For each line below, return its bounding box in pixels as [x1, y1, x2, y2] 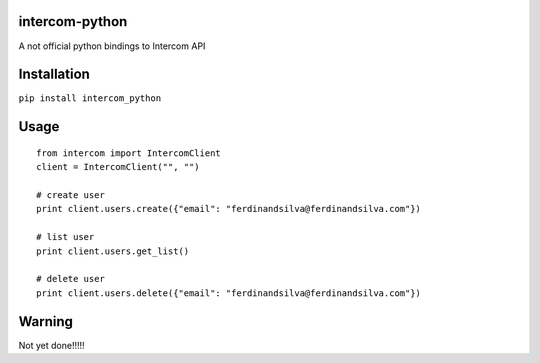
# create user [36, 190, 105, 200]
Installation [18, 66, 90, 83]
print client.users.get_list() [36, 245, 190, 257]
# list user [36, 231, 95, 243]
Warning [18, 313, 74, 330]
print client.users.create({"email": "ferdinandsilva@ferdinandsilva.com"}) [36, 203, 422, 215]
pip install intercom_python [18, 93, 162, 104]
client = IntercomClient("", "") [36, 161, 200, 173]
